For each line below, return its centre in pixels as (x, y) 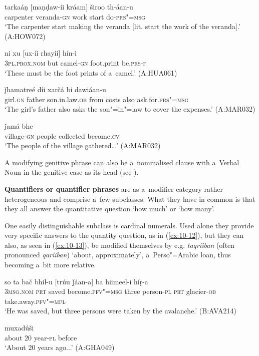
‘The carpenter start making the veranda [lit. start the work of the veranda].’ (122, 26)
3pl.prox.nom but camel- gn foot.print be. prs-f (76, 62)
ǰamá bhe (19, 125)
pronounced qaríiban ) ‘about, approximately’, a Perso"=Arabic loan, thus (118, 255)
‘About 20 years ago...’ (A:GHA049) (60, 347)
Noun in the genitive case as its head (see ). (72, 172)
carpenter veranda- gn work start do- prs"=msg (75, 16)
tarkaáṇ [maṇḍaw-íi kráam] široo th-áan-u (69, 7)
